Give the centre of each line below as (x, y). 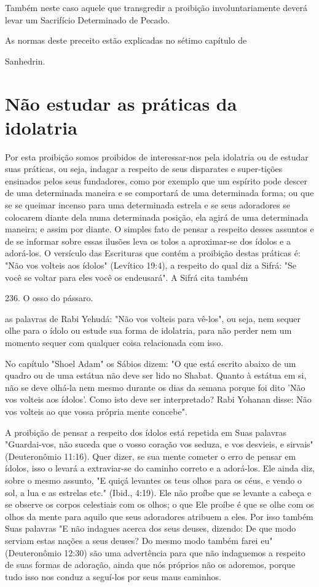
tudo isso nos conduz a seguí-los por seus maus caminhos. (113, 576)
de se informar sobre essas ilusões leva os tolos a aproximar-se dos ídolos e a (148, 241)
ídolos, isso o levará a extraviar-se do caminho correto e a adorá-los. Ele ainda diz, (160, 468)
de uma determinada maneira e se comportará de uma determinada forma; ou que (159, 193)
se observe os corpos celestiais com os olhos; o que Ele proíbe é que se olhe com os (159, 504)
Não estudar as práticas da (121, 103)
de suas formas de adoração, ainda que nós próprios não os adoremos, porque (150, 565)
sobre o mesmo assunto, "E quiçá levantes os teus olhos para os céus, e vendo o (153, 480)
